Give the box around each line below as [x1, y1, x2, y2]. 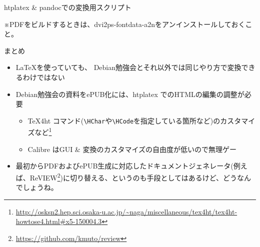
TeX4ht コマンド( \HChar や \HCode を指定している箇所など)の [27, 115, 220, 125]
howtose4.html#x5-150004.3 [15, 216, 102, 226]
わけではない [22, 71, 65, 82]
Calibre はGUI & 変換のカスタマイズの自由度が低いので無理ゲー [27, 143, 236, 154]
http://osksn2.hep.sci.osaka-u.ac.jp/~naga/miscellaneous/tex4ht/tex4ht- [15, 206, 237, 216]
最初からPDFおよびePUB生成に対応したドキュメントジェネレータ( [15, 160, 233, 171]
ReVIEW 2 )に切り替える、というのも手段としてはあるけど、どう [29, 170, 237, 182]
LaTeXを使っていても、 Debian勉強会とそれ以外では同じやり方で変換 [15, 62, 241, 72]
